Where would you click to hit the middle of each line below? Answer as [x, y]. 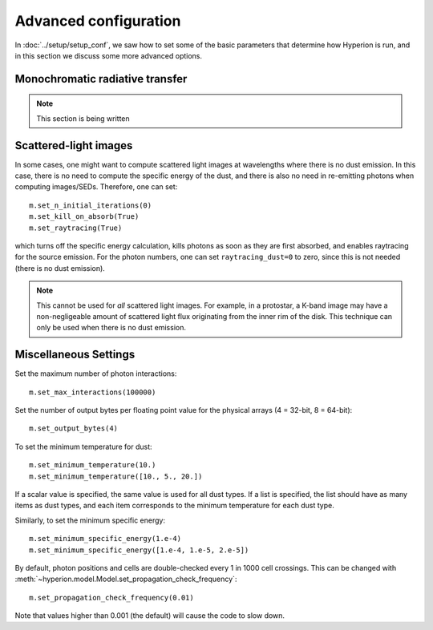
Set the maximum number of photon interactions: [96, 374]
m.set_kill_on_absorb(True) [84, 217]
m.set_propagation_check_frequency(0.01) [111, 598]
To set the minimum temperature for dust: [83, 446]
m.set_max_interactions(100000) [93, 392]
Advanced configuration [98, 21]
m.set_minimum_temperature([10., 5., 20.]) [116, 476]
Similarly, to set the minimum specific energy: [90, 520]
